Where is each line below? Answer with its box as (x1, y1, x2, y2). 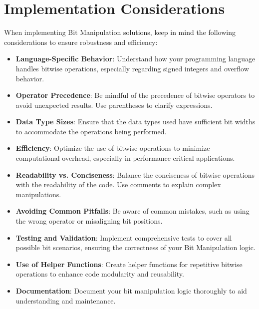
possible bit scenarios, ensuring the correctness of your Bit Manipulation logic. (15, 242, 256, 253)
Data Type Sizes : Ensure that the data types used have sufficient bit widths (15, 116, 256, 127)
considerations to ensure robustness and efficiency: (4, 36, 158, 47)
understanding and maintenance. (15, 295, 116, 306)
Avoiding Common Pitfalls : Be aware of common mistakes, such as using (15, 206, 250, 216)
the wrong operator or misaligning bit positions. (15, 216, 163, 226)
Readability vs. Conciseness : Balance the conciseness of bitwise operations (15, 169, 255, 180)
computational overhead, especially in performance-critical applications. (15, 153, 235, 163)
